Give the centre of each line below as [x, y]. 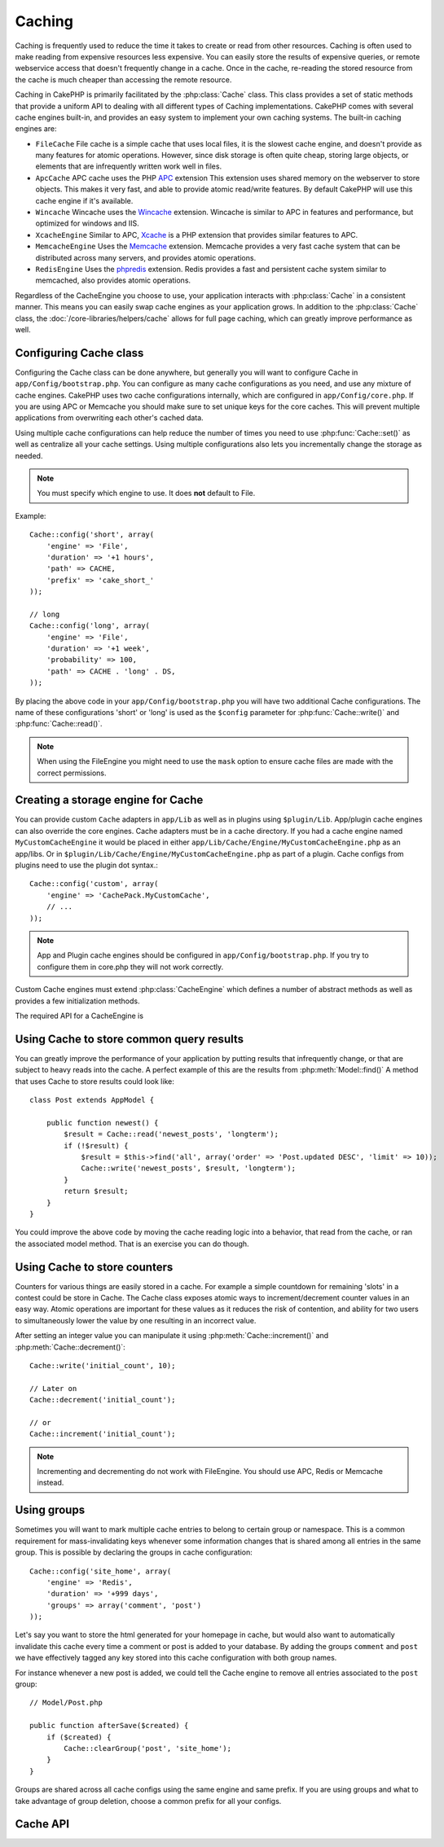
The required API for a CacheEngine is [79, 1016]
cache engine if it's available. [84, 200]
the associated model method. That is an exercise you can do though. [132, 1244]
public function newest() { [102, 1123]
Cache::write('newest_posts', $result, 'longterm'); [189, 1168]
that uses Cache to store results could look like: [95, 1081]
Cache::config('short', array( [92, 535]
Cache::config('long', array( [90, 626]
